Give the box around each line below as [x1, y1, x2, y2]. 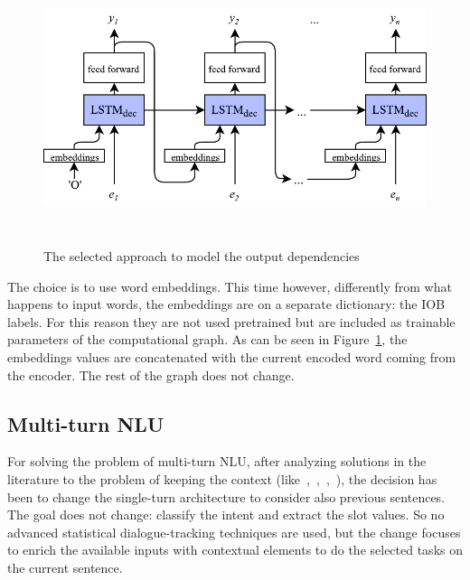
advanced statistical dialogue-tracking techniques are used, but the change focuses [7, 522, 461, 541]
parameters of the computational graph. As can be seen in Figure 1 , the [7, 330, 408, 349]
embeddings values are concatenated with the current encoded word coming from [7, 347, 456, 366]
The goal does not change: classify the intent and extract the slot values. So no [7, 505, 445, 524]
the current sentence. [7, 557, 123, 576]
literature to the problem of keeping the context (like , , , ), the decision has [7, 469, 437, 488]
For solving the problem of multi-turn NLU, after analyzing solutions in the [7, 452, 427, 471]
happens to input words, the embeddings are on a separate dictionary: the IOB [7, 295, 446, 313]
